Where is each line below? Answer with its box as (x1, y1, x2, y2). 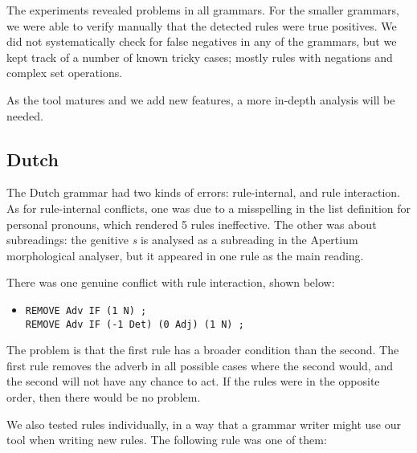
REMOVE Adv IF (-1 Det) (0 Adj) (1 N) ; (25, 318, 244, 330)
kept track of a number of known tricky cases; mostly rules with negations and (6, 48, 393, 65)
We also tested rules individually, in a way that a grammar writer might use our (6, 415, 401, 432)
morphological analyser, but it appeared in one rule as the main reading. (6, 247, 364, 263)
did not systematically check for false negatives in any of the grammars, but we (6, 33, 397, 50)
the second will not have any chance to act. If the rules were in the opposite (6, 373, 380, 390)
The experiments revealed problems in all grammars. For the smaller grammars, (6, 2, 399, 18)
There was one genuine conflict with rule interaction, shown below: (6, 274, 335, 291)
